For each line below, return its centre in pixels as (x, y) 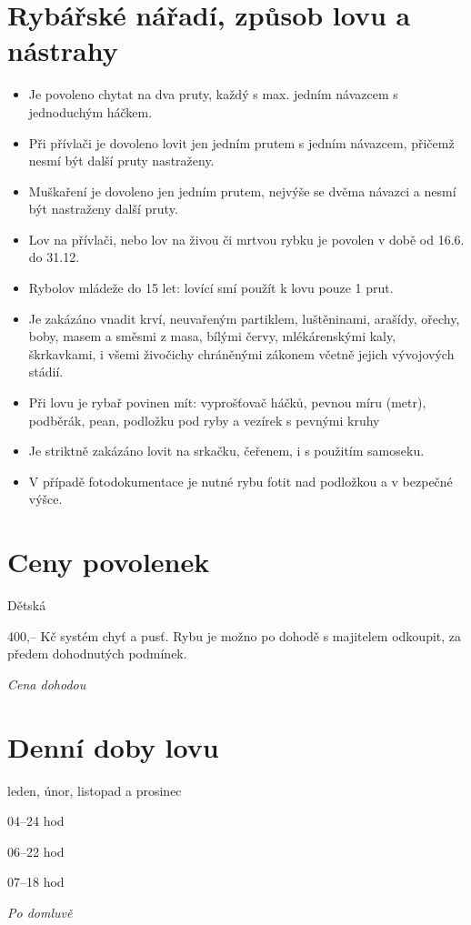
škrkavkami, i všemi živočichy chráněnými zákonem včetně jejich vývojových (241, 353)
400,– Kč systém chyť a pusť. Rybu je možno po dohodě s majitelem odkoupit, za (235, 635)
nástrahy (63, 50)
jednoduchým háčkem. (90, 111)
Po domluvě (40, 912)
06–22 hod (36, 851)
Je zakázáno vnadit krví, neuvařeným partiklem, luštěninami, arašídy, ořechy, (244, 318)
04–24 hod (36, 821)
